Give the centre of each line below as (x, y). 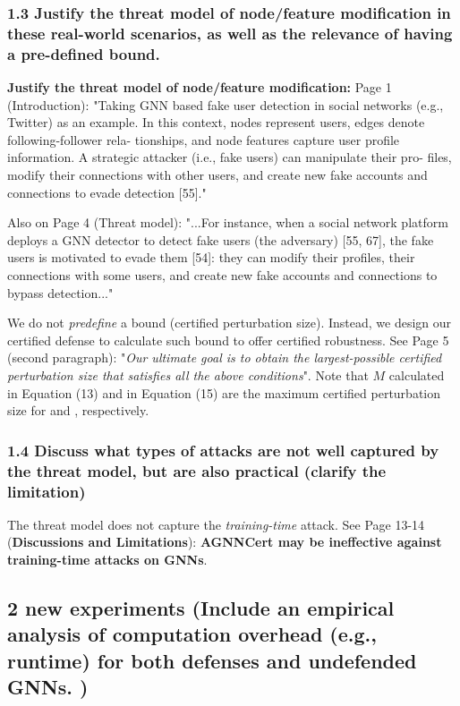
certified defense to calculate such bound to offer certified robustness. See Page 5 (228, 340)
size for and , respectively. (78, 410)
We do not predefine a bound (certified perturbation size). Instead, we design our (230, 323)
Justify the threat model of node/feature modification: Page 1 (200, 87)
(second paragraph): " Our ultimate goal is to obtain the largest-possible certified (225, 357)
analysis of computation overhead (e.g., (192, 634)
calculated (417, 374)
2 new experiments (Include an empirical (201, 607)
